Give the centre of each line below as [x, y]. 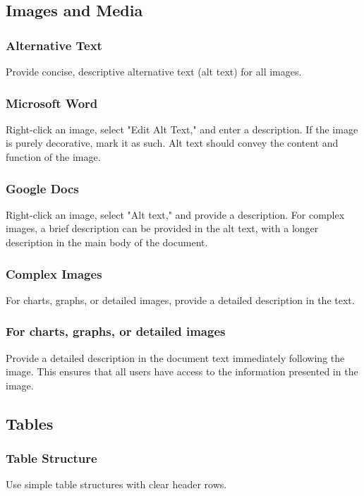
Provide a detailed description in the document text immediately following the [175, 357]
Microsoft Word [52, 103]
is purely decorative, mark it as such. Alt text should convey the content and [172, 143]
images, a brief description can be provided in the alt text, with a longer [162, 228]
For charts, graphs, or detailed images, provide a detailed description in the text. [180, 300]
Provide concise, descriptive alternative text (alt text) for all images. [154, 71]
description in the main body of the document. [107, 242]
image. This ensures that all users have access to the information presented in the [182, 371]
